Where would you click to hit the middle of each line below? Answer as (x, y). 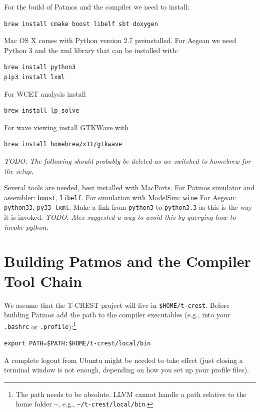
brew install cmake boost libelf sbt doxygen (81, 24)
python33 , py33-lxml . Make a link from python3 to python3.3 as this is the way (128, 207)
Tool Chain (43, 281)
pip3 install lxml (34, 77)
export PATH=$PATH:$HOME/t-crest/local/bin (77, 344)
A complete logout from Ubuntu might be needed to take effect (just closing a (123, 360)
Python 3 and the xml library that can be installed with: (91, 50)
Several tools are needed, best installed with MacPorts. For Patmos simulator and (129, 187)
